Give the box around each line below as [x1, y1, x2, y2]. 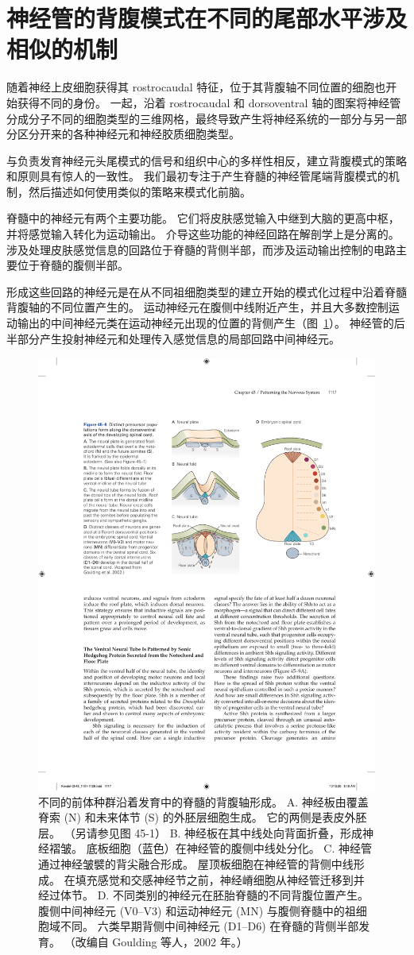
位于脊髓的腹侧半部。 [17, 257, 129, 273]
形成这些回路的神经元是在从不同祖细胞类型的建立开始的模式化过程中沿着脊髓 [6, 283, 407, 300]
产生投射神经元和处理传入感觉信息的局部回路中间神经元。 [39, 330, 340, 346]
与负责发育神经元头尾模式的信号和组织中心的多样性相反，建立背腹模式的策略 [6, 152, 407, 168]
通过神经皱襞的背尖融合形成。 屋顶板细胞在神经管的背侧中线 [38, 855, 354, 872]
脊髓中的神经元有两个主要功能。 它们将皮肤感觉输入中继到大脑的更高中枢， [6, 210, 400, 226]
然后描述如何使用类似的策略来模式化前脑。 [28, 183, 251, 199]
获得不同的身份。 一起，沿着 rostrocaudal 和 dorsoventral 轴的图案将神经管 [17, 94, 401, 110]
